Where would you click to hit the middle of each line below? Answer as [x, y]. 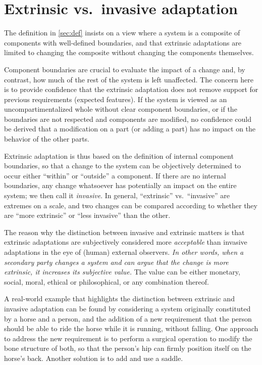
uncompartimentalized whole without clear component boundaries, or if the [121, 109]
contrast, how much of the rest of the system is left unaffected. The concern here [129, 79]
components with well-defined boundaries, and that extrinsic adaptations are [123, 42]
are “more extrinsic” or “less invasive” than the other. [87, 215]
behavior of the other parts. [47, 139]
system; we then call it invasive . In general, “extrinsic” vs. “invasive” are [117, 195]
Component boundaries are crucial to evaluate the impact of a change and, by [125, 69]
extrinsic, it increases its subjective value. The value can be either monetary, [122, 272]
